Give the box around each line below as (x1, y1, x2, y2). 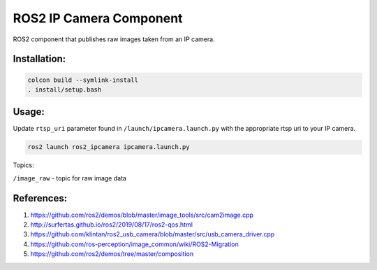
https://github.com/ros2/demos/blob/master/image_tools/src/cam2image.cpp (30, 211, 254, 219)
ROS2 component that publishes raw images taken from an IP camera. (13, 35, 216, 43)
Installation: (13, 53, 66, 65)
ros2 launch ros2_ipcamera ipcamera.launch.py (27, 143, 190, 151)
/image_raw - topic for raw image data (13, 173, 127, 182)
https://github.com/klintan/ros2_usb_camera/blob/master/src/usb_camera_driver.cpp (30, 230, 275, 239)
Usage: (13, 106, 45, 118)
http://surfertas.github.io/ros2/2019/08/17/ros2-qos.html (30, 220, 193, 229)
